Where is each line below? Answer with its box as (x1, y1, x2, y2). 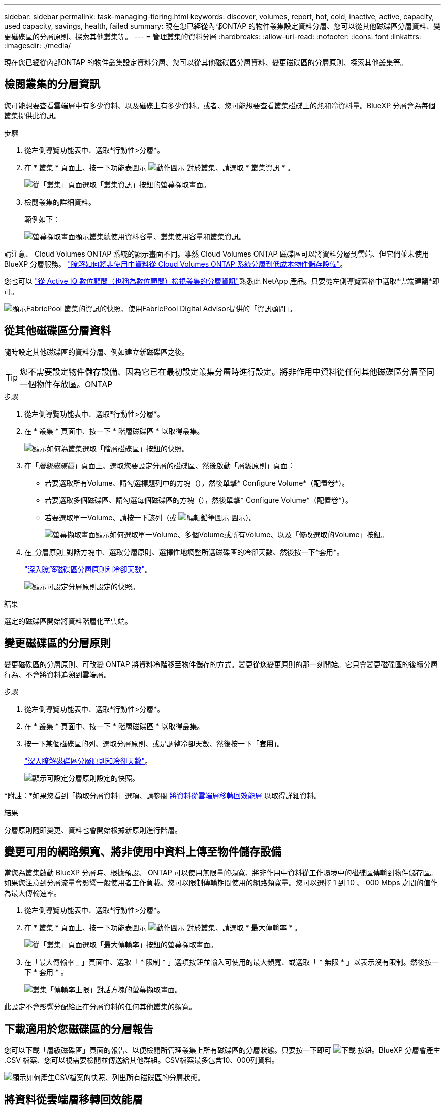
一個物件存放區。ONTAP (20, 378, 113, 389)
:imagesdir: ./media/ (4, 41, 71, 50)
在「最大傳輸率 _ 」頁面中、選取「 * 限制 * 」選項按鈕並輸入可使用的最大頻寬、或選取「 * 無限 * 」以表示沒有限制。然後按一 (24, 958, 439, 967)
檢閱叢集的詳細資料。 (24, 197, 96, 206)
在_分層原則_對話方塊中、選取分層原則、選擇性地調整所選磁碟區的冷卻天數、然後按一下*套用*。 (24, 547, 344, 556)
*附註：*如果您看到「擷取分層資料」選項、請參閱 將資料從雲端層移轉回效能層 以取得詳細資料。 (4, 790, 321, 800)
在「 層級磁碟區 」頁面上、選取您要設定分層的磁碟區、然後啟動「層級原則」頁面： (24, 461, 295, 470)
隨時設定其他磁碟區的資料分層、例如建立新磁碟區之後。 (4, 347, 189, 356)
